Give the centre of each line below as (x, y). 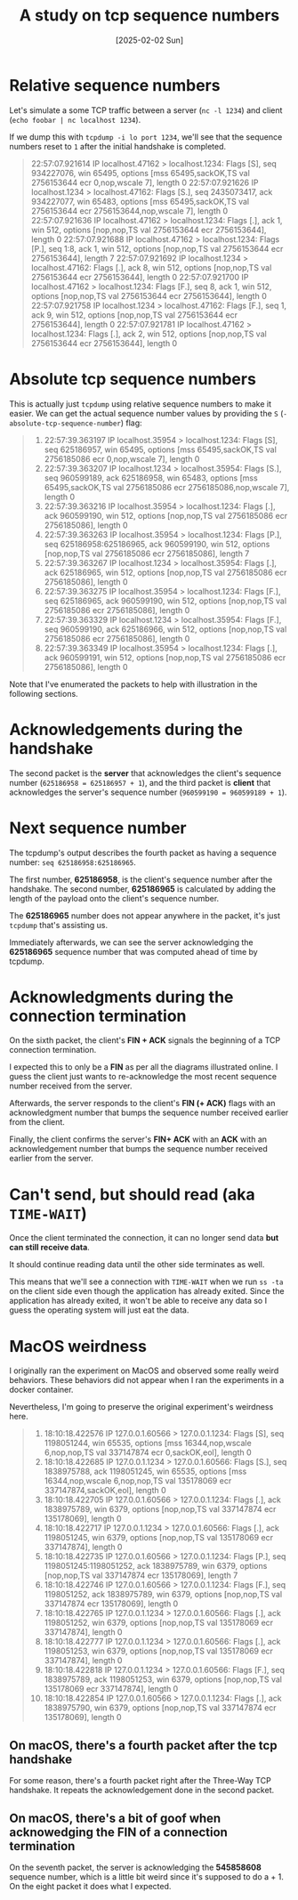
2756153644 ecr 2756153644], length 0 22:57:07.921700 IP (140, 277)
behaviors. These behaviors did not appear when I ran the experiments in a (147, 1380)
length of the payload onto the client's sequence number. (114, 898)
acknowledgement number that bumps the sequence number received (139, 1149)
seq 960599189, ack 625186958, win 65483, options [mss (151, 478)
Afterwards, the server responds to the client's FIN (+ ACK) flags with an (142, 1104)
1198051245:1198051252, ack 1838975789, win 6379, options (156, 1566)
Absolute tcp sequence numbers (133, 379)
